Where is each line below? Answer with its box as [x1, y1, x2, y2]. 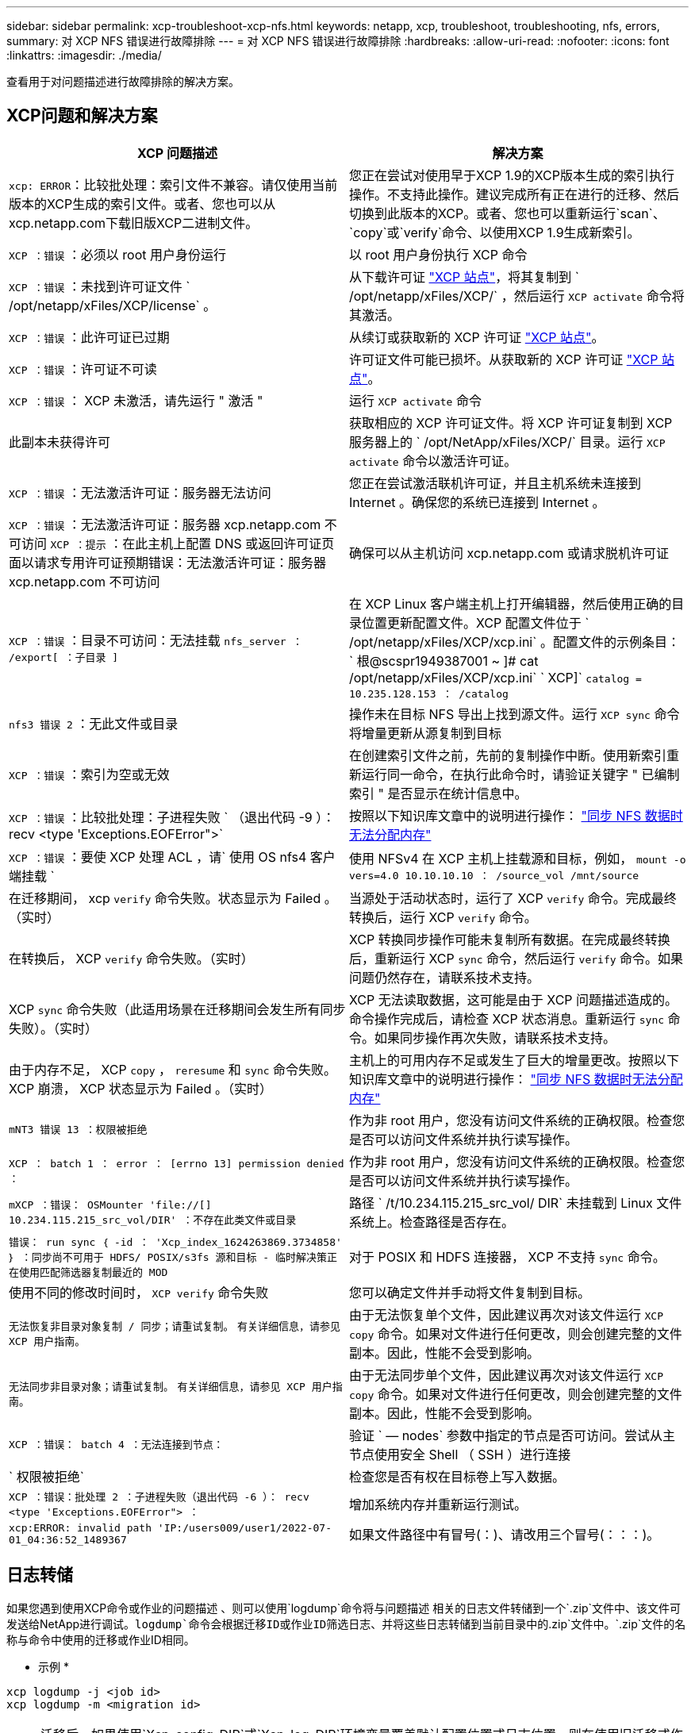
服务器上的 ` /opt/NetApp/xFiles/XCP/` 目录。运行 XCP [349, 433, 666, 450]
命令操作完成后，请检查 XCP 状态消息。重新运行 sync [349, 1010, 665, 1027]
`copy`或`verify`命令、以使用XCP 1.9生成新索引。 [349, 224, 640, 240]
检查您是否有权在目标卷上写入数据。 [349, 1468, 566, 1485]
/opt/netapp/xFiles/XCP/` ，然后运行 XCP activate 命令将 [349, 287, 685, 304]
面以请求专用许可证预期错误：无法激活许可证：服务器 [9, 554, 327, 571]
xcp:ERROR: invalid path [9, 1521, 152, 1534]
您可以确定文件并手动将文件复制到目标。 [349, 1284, 591, 1301]
